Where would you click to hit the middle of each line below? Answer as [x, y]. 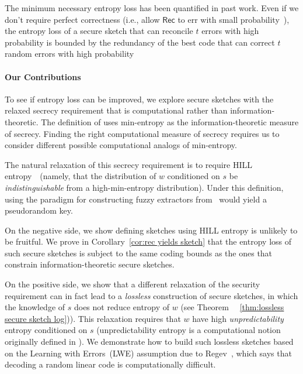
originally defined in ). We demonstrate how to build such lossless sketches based [149, 342]
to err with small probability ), [234, 19]
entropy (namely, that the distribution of [81, 176]
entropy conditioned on [46, 330]
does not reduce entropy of [122, 307]
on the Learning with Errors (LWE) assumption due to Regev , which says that [148, 353]
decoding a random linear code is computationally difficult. [110, 364]
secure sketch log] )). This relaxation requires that [93, 318]
